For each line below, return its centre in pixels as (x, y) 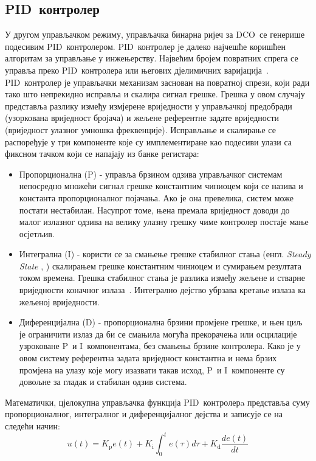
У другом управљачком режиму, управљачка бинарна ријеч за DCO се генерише (155, 34)
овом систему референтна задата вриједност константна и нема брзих (148, 358)
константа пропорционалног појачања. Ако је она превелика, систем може (156, 197)
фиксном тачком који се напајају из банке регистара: (102, 154)
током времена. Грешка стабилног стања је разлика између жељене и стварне (162, 278)
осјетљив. (37, 233)
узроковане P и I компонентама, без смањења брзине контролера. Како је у (160, 346)
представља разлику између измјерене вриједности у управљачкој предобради (149, 106)
